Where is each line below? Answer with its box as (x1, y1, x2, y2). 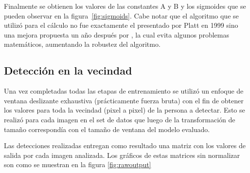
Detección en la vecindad (4, 63, 132, 78)
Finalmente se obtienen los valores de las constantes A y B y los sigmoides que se (4, 1, 246, 11)
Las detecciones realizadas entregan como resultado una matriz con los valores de (4, 140, 246, 151)
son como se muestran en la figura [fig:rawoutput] (4, 159, 151, 170)
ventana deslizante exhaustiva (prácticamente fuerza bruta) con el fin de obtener (4, 95, 244, 105)
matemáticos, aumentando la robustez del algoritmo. (4, 39, 161, 49)
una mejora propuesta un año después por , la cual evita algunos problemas (4, 29, 229, 39)
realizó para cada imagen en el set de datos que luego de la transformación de (4, 114, 235, 124)
